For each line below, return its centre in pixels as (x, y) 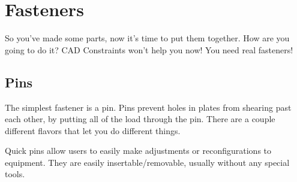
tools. (15, 174)
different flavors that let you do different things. (93, 130)
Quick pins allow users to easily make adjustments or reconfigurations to (138, 151)
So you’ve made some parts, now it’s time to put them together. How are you (147, 38)
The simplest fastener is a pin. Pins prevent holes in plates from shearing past (148, 107)
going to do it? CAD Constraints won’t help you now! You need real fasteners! (149, 49)
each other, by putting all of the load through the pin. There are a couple (140, 119)
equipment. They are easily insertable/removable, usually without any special (147, 162)
